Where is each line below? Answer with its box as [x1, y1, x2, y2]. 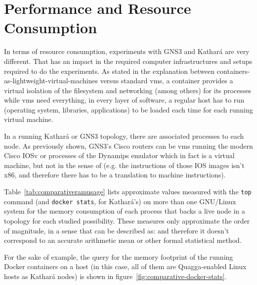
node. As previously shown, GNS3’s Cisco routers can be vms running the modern [4, 140, 253, 151]
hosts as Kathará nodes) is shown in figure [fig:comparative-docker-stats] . [4, 271, 227, 281]
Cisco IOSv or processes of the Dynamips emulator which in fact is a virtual [4, 150, 235, 161]
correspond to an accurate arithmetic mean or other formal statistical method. [4, 235, 242, 245]
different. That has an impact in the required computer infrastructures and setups [4, 56, 253, 66]
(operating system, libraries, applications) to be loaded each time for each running [4, 104, 253, 114]
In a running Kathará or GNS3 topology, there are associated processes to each [4, 131, 244, 141]
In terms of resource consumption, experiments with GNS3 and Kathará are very [4, 46, 250, 57]
